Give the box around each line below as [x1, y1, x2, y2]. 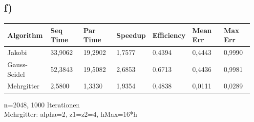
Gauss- [7, 59, 28, 69]
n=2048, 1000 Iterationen [4, 99, 80, 109]
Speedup [116, 30, 146, 40]
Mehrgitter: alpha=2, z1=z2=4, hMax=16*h [4, 109, 137, 119]
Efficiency [152, 30, 186, 40]
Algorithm [7, 30, 43, 40]
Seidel [7, 69, 25, 79]
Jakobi [7, 47, 27, 57]
